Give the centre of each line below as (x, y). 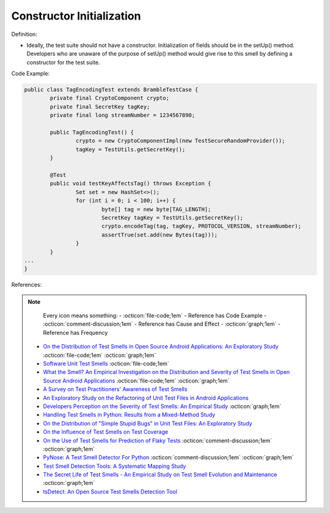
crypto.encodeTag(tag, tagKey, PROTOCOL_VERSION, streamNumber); (201, 226)
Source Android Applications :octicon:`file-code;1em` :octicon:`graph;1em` (136, 381)
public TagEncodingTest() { (92, 132)
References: (27, 285)
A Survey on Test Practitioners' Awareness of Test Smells (115, 389)
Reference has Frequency (75, 332)
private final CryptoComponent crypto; (109, 98)
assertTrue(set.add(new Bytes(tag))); (159, 235)
